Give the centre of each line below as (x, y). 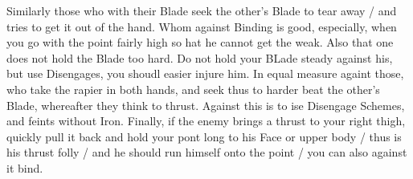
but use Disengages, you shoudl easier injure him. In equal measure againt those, (205, 73)
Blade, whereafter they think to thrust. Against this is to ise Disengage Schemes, (206, 105)
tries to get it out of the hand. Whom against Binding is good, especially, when (202, 26)
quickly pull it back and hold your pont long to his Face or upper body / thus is (204, 136)
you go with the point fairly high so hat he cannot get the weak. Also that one (200, 42)
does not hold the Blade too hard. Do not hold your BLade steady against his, (200, 57)
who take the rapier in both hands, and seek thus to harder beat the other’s (193, 89)
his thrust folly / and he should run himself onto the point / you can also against (207, 152)
